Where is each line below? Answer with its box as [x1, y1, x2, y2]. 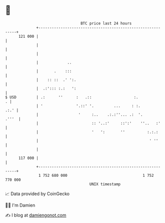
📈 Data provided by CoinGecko [5, 191, 70, 197]
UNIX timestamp [89, 181, 121, 187]
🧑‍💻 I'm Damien [5, 202, 36, 208]
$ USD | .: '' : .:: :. [5, 94, 139, 100]
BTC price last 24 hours [80, 21, 132, 26]
